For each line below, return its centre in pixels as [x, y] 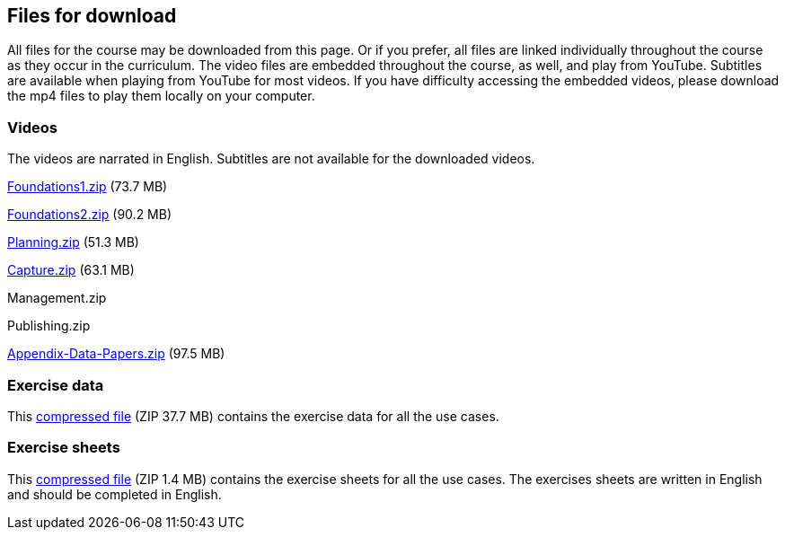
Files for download [92, 16]
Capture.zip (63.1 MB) [71, 270]
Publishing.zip [49, 326]
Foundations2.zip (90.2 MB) [90, 215]
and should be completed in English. [115, 494]
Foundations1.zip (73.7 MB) [88, 187]
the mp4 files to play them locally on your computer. [161, 96]
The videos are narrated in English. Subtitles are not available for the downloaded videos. [271, 159]
